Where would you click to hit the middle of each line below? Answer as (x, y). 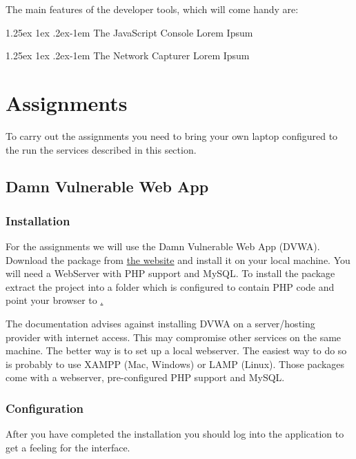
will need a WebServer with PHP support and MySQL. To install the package (170, 273)
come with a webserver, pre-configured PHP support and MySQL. (145, 377)
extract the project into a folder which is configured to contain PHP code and (170, 286)
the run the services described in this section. (101, 149)
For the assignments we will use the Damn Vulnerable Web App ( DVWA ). (163, 246)
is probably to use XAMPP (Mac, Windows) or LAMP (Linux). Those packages (175, 364)
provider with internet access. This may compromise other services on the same (174, 337)
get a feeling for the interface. (68, 447)
